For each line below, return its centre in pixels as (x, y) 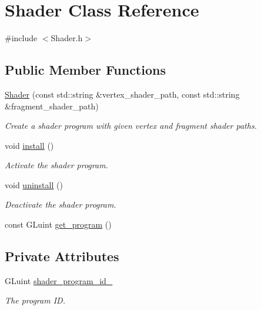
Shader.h (67, 38)
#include (21, 38)
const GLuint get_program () (58, 224)
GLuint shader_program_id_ (59, 280)
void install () (29, 145)
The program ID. (35, 300)
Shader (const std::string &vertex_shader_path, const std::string (122, 94)
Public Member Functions (85, 70)
